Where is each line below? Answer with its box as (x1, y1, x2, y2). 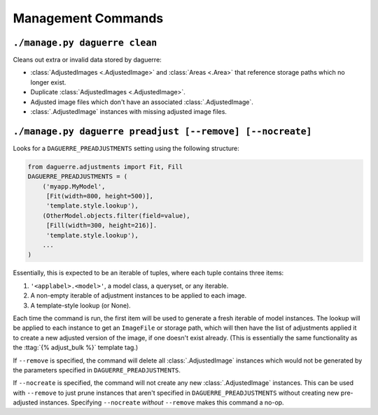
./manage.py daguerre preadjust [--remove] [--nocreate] (13, 126, 312, 137)
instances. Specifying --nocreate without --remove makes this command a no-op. (39, 398, 284, 407)
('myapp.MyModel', (42, 182, 106, 190)
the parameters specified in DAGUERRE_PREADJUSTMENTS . (13, 365, 181, 374)
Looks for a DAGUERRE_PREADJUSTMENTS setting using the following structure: (13, 144, 239, 152)
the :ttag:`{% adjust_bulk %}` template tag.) (13, 343, 139, 352)
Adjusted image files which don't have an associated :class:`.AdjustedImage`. (30, 98, 253, 106)
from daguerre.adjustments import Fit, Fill (27, 163, 183, 170)
